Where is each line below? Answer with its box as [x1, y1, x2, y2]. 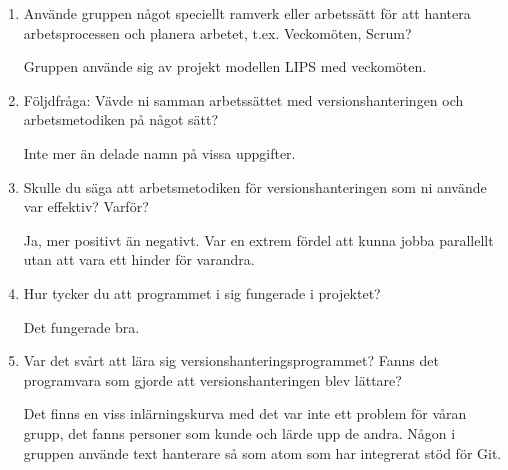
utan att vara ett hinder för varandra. [23, 249, 255, 270]
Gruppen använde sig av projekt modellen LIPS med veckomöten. [23, 56, 427, 77]
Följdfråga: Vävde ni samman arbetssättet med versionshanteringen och [23, 89, 464, 110]
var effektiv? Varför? [23, 196, 149, 217]
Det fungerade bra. [23, 316, 140, 337]
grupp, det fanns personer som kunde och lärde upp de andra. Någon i [23, 422, 456, 443]
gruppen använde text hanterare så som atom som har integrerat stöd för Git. [23, 442, 502, 463]
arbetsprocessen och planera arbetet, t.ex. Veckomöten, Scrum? [23, 22, 412, 43]
